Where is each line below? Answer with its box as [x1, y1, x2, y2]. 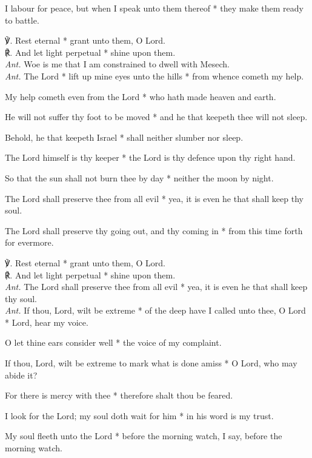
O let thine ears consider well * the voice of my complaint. [5, 336, 222, 349]
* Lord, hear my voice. [5, 315, 88, 328]
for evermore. [5, 236, 54, 249]
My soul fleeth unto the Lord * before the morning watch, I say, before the [5, 429, 282, 442]
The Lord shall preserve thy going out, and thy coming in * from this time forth [5, 224, 303, 237]
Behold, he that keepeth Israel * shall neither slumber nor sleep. [5, 130, 244, 143]
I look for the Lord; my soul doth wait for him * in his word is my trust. [5, 409, 274, 422]
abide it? [5, 368, 38, 381]
